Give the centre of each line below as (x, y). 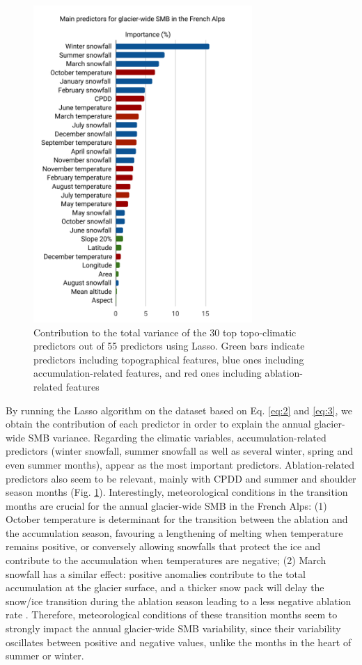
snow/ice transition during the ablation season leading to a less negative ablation (179, 601)
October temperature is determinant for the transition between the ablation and (177, 519)
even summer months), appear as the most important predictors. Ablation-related (180, 464)
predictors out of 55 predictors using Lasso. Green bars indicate (169, 346)
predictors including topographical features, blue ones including (169, 359)
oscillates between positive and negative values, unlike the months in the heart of (179, 642)
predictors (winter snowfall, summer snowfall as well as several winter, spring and (180, 451)
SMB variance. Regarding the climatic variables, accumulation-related (177, 437)
